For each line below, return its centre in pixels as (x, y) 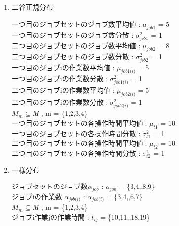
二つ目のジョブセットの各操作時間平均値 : (79, 143)
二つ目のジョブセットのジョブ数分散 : (72, 56)
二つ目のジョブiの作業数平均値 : (63, 90)
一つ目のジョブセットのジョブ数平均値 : (76, 23)
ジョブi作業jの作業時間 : (50, 216)
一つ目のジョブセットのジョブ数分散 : (72, 35)
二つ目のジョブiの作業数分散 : (60, 102)
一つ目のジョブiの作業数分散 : (60, 79)
